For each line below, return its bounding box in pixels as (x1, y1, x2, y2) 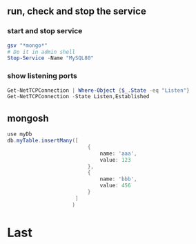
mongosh (7, 112, 50, 124)
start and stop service (7, 26, 83, 36)
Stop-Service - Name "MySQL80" (7, 55, 95, 62)
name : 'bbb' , (99, 176, 137, 182)
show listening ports (7, 71, 77, 81)
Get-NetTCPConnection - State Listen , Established (7, 93, 150, 100)
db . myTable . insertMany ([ (7, 138, 79, 144)
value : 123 (99, 156, 131, 163)
